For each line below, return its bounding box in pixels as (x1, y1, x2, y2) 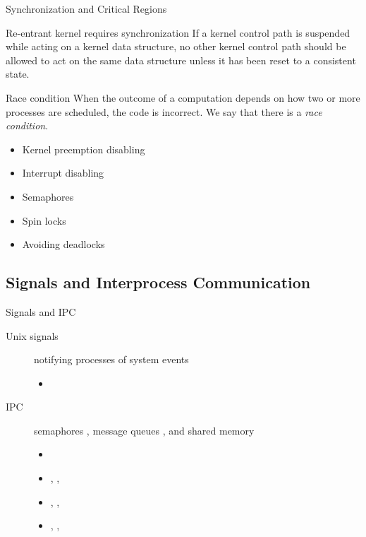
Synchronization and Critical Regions (6, 1, 167, 16)
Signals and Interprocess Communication (6, 271, 311, 293)
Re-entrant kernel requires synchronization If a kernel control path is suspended (6, 25, 350, 40)
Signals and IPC (6, 304, 76, 319)
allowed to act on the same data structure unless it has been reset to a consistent (6, 52, 356, 67)
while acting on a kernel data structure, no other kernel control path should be (6, 39, 346, 54)
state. (6, 66, 30, 81)
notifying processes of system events (34, 352, 189, 367)
